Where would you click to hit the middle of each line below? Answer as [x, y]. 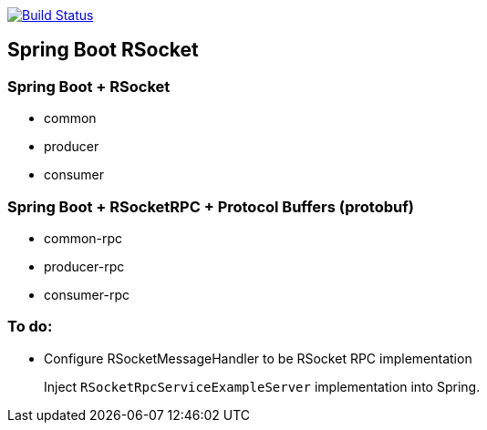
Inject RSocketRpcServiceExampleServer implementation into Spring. [262, 386]
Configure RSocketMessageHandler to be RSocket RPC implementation [258, 358]
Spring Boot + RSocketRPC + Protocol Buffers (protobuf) [211, 206]
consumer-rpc [87, 294]
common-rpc [83, 238]
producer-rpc [84, 266]
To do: [30, 327]
